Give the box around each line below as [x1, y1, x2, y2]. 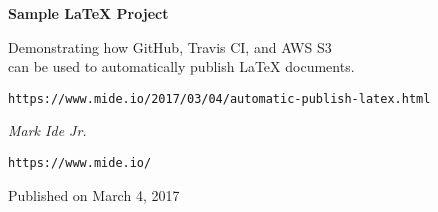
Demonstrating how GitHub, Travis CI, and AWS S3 [8, 36, 332, 57]
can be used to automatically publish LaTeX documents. [8, 56, 355, 77]
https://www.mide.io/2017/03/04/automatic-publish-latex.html [8, 91, 431, 106]
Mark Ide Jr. [8, 120, 87, 141]
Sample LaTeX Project [8, 3, 169, 23]
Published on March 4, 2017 [8, 184, 180, 205]
